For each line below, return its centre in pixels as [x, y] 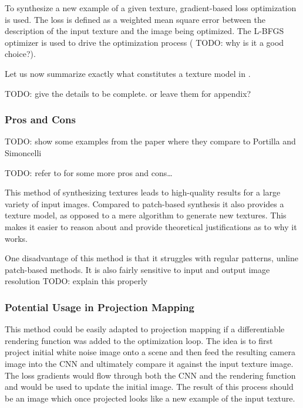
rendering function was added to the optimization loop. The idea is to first [139, 340]
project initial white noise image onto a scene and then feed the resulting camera [150, 352]
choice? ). [20, 54]
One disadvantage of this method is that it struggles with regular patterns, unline [151, 258]
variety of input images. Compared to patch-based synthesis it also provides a [144, 203]
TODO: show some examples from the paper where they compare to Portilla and [150, 141]
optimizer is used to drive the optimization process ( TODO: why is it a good [144, 42]
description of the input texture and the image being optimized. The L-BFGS [144, 31]
